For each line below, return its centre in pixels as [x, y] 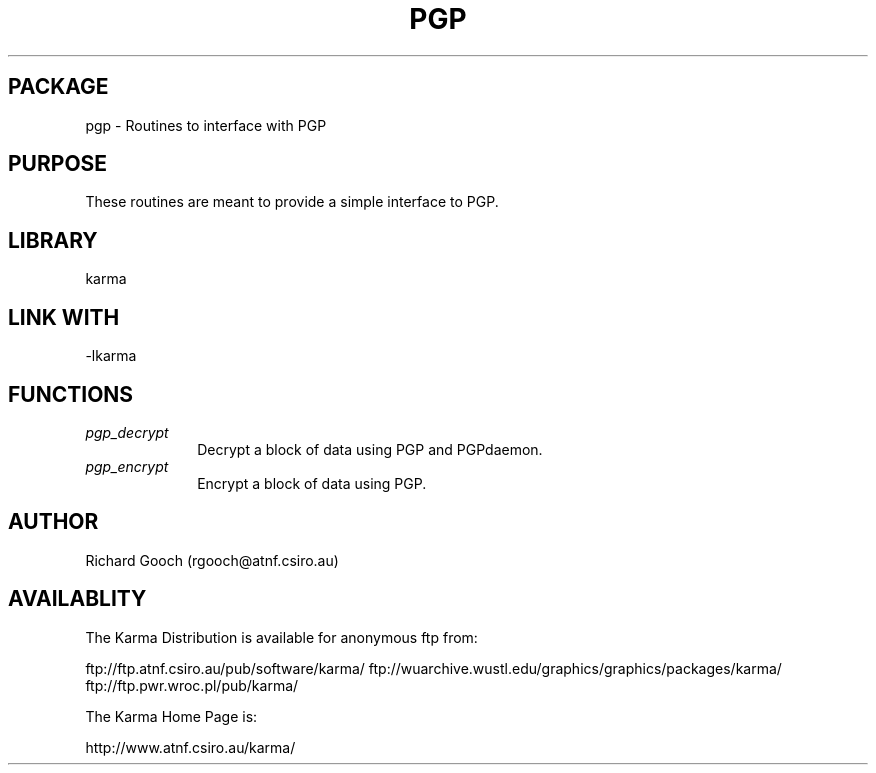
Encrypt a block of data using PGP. [312, 483]
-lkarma [111, 356]
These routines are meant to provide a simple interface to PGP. [292, 202]
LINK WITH [64, 317]
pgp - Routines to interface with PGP [206, 125]
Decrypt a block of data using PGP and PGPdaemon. [370, 449]
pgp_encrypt [127, 466]
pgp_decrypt [127, 432]
